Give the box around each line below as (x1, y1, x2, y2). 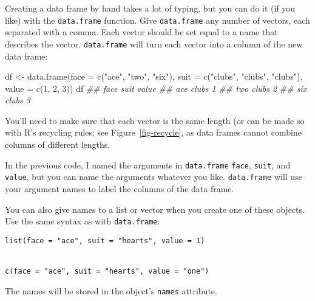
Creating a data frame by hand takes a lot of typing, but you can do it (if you (5, 2, 296, 14)
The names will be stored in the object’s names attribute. (5, 284, 217, 297)
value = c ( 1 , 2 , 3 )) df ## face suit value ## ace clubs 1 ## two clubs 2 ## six (5, 81, 307, 94)
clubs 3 (5, 94, 30, 106)
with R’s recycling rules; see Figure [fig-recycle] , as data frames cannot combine (5, 126, 302, 139)
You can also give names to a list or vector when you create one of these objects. (5, 202, 305, 215)
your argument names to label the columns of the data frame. (5, 182, 234, 195)
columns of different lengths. (5, 138, 110, 151)
